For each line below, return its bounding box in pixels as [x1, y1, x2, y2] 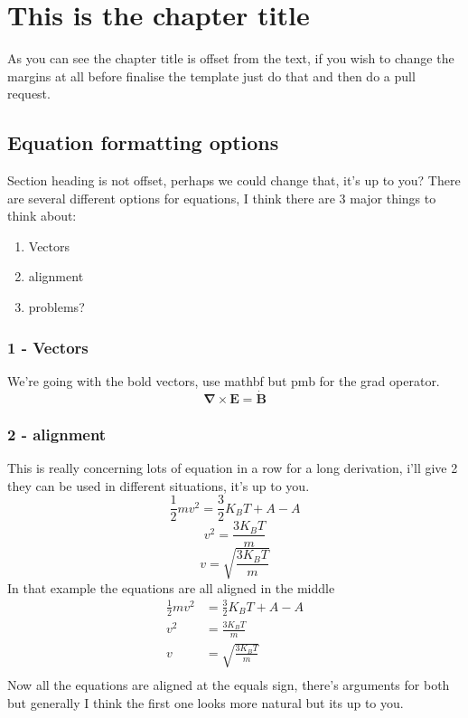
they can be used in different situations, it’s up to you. [7, 476, 310, 495]
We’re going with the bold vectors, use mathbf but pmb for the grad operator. [7, 371, 440, 390]
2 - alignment [7, 422, 107, 445]
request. [7, 84, 51, 103]
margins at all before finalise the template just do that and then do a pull [7, 66, 416, 85]
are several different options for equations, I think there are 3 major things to [7, 188, 436, 207]
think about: [7, 206, 77, 225]
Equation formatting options [7, 128, 279, 156]
